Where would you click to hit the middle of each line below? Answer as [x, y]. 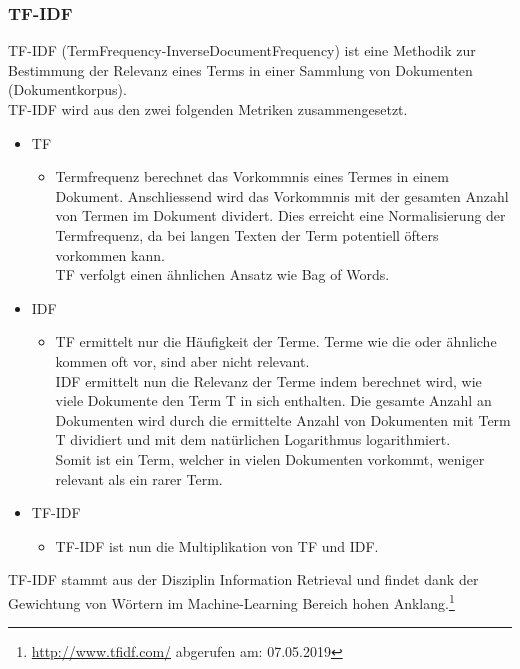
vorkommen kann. [110, 254]
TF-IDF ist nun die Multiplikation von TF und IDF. [217, 545]
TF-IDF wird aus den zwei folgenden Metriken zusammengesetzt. [208, 109]
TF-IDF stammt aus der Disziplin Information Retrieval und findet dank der [243, 579]
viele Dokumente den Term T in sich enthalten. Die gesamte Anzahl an [273, 400]
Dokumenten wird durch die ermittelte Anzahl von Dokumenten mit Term [283, 419]
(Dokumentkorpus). [67, 89]
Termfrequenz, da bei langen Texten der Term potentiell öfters [247, 234]
